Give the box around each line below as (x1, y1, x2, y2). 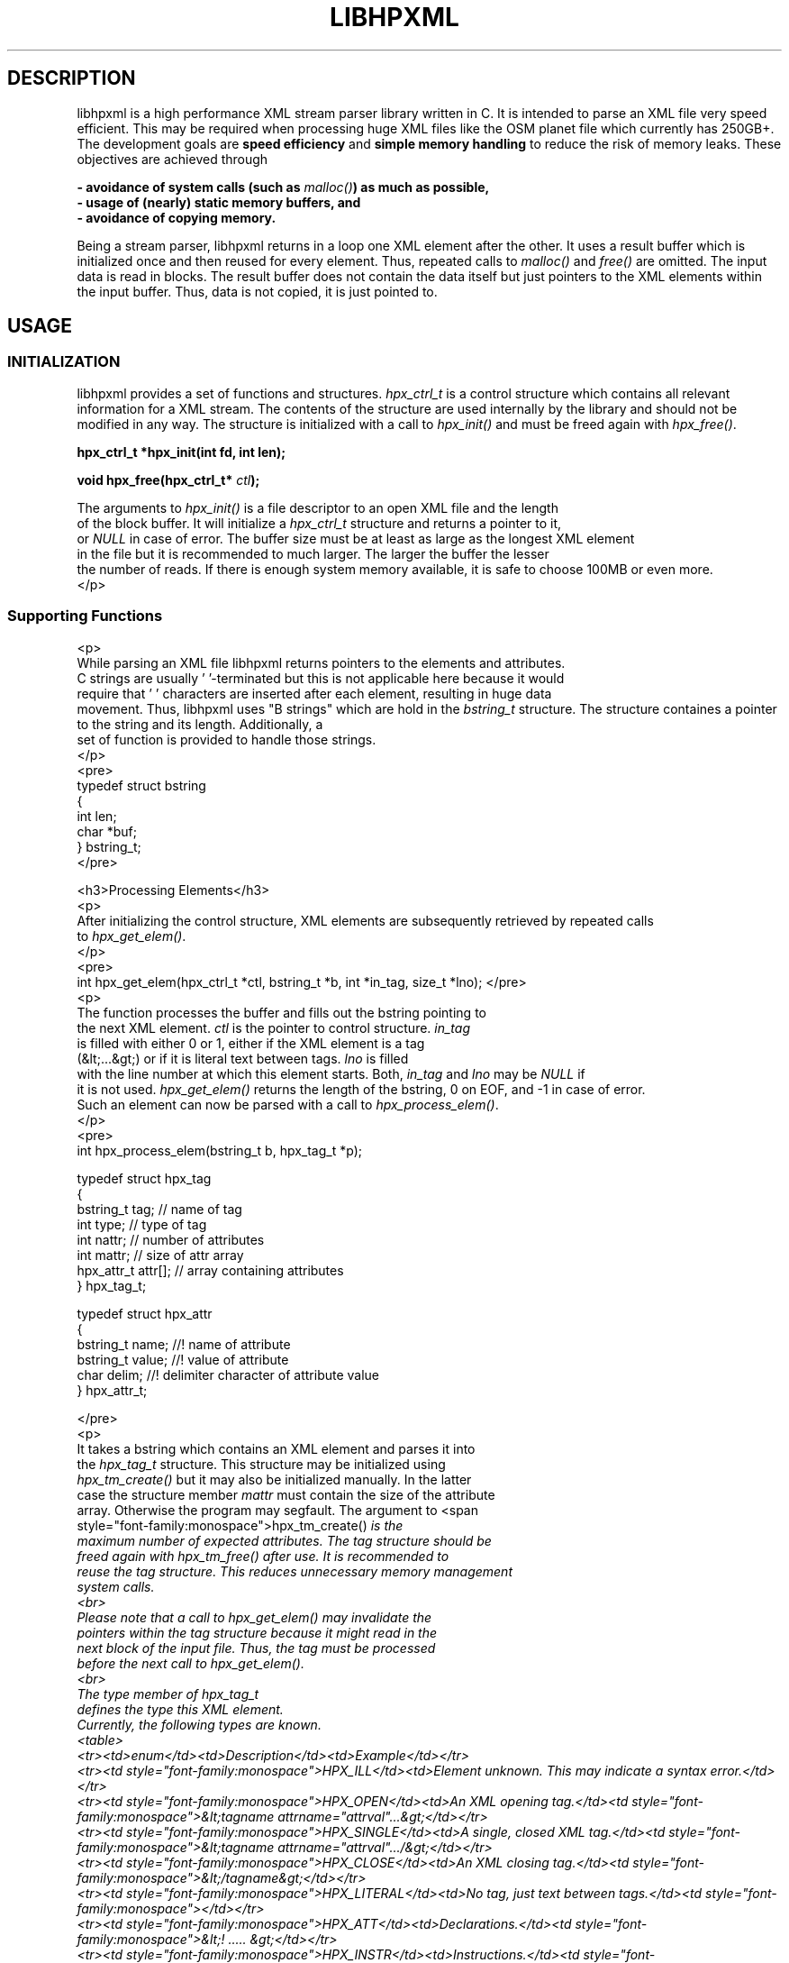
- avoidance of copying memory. (77, 209, 277, 225)
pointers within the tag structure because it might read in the (77, 1624, 438, 1640)
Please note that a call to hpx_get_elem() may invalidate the (77, 1609, 432, 1625)
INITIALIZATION (7, 352, 121, 371)
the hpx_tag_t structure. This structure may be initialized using (77, 1456, 446, 1472)
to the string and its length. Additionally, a (77, 716, 323, 732)
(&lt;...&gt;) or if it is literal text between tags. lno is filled (77, 1050, 409, 1066)
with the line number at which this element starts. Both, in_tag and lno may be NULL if (77, 1065, 585, 1082)
